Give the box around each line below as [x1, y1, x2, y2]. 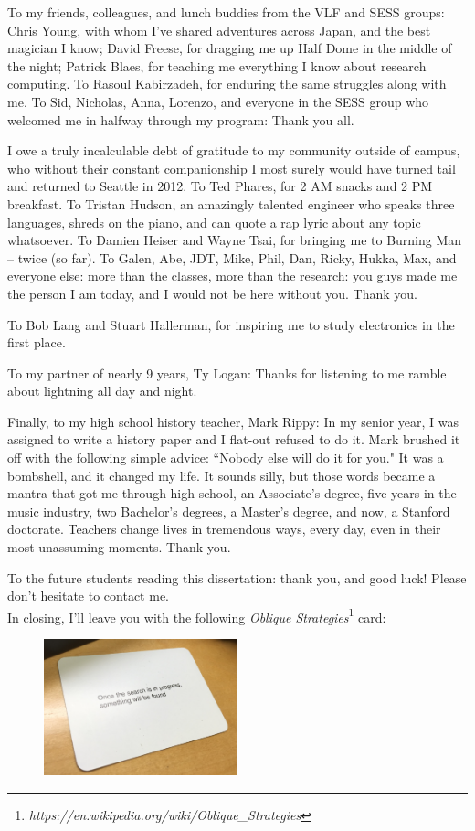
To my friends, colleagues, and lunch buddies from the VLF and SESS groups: [7, 3, 445, 21]
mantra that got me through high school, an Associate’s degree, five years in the [7, 484, 457, 503]
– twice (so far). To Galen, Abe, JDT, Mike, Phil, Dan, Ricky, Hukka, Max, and [7, 248, 457, 267]
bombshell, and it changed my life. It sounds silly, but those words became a [7, 465, 436, 485]
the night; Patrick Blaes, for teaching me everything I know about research [7, 56, 427, 75]
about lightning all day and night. [7, 381, 197, 400]
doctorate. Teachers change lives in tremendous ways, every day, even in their [7, 519, 441, 538]
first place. [7, 333, 66, 352]
